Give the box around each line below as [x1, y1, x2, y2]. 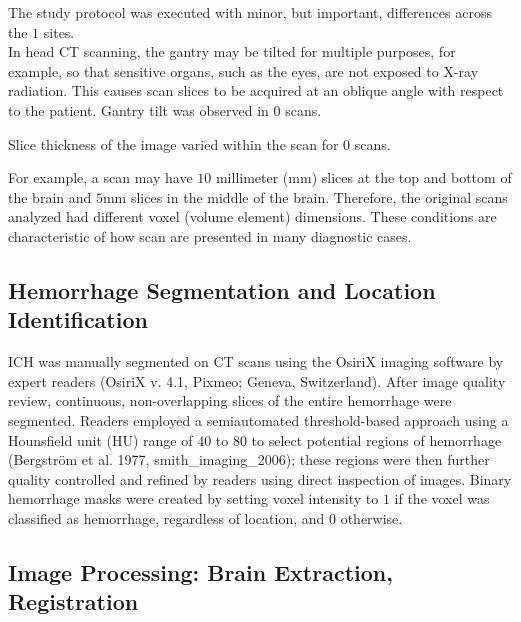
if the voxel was [394, 488, 490, 509]
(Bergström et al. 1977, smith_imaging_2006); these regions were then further [8, 449, 490, 470]
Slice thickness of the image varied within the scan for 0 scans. [8, 133, 391, 154]
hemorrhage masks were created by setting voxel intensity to [8, 488, 379, 509]
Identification [8, 304, 148, 335]
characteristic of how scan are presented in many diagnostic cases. [8, 225, 412, 246]
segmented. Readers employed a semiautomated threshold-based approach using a [8, 409, 509, 430]
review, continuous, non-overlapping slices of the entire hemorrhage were [8, 390, 452, 411]
